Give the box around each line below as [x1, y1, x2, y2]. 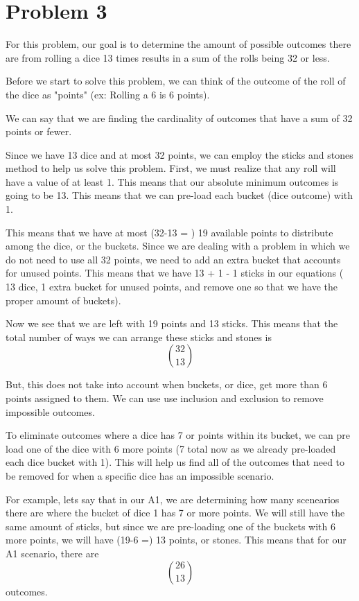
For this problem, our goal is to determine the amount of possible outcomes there [6, 37, 351, 51]
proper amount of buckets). [6, 293, 121, 307]
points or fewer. [6, 124, 72, 139]
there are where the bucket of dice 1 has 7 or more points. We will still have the [6, 505, 345, 520]
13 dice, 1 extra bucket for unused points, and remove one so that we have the [6, 279, 338, 294]
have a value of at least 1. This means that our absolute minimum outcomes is [6, 174, 339, 189]
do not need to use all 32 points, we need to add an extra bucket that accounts [6, 252, 341, 266]
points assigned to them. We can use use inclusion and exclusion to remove [6, 391, 324, 405]
